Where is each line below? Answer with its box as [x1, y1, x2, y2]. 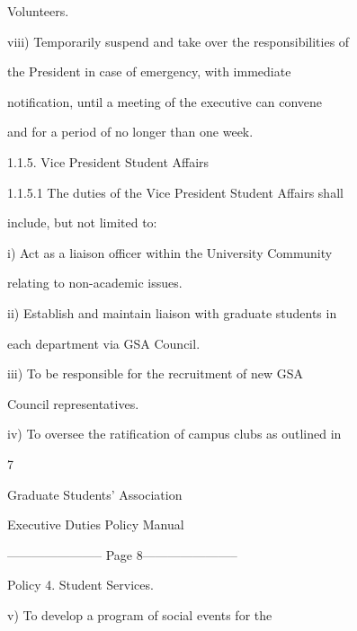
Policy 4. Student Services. [7, 575, 154, 594]
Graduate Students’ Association [7, 484, 183, 503]
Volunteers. [7, 2, 69, 20]
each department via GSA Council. [7, 333, 201, 352]
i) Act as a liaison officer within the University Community [7, 243, 333, 262]
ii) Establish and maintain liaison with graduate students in [7, 303, 337, 322]
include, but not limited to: [7, 213, 157, 232]
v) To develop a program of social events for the [7, 605, 272, 624]
